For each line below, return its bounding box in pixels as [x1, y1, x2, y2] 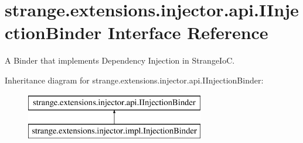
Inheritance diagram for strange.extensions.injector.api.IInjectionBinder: [5, 74, 264, 86]
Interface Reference [108, 20, 268, 44]
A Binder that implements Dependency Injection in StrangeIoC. [5, 54, 235, 67]
